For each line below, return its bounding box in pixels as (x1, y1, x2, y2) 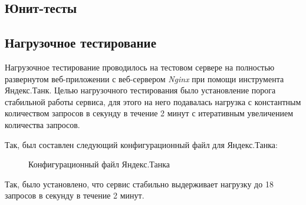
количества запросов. (5, 118, 80, 130)
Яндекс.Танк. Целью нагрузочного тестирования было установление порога (5, 84, 276, 96)
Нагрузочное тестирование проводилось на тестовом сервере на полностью (5, 61, 275, 73)
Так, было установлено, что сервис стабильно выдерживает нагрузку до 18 (5, 177, 274, 190)
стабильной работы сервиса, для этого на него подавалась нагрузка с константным (5, 95, 301, 107)
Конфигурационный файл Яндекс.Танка (28, 158, 170, 170)
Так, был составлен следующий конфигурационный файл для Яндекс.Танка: (5, 138, 278, 150)
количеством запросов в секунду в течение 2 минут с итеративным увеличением (5, 107, 294, 119)
